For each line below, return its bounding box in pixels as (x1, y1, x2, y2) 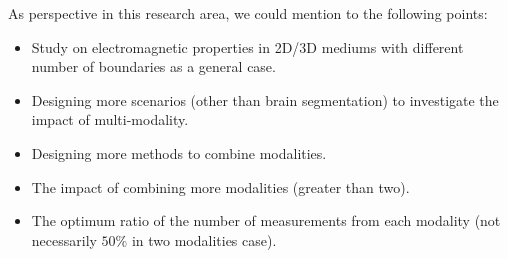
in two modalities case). (131, 229, 277, 250)
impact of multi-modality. (31, 109, 189, 130)
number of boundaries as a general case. (31, 56, 276, 77)
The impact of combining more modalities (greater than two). (31, 176, 410, 197)
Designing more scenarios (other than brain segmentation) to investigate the (31, 89, 499, 110)
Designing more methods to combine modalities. (31, 142, 327, 163)
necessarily (31, 229, 97, 250)
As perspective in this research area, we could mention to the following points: (8, 3, 488, 23)
